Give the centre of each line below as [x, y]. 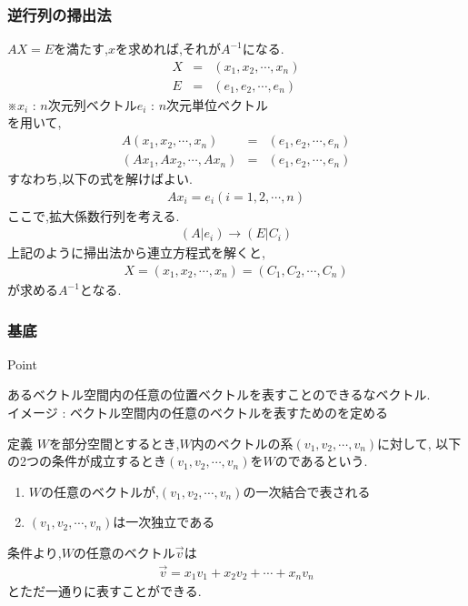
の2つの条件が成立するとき [87, 461]
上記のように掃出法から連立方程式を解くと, [136, 252]
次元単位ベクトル [218, 104]
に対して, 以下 [419, 443]
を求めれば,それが [168, 49]
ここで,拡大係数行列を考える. [94, 215]
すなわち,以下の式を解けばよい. [100, 179]
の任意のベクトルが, [100, 491]
